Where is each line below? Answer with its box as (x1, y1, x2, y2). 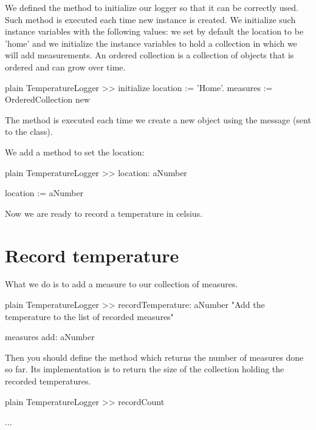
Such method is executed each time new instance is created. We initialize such (5, 13, 296, 26)
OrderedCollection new (5, 93, 91, 106)
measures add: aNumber (5, 330, 95, 343)
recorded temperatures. (5, 375, 91, 387)
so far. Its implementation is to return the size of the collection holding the (5, 363, 284, 375)
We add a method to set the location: (5, 145, 145, 158)
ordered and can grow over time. (5, 60, 126, 73)
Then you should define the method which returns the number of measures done (5, 350, 304, 363)
